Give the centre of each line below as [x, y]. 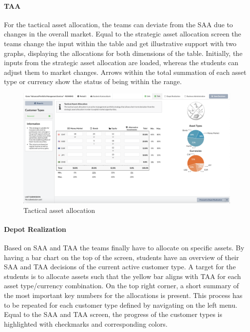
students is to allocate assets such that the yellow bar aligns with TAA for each [123, 276]
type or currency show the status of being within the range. [93, 81]
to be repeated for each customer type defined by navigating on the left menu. [121, 305]
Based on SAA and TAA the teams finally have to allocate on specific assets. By [124, 248]
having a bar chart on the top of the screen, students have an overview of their [122, 257]
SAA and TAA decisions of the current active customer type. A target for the [120, 267]
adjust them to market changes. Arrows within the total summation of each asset [125, 72]
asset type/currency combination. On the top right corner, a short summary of [122, 286]
